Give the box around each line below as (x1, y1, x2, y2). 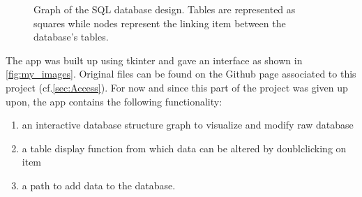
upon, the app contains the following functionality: (6, 94, 223, 108)
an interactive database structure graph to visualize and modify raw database (22, 117, 354, 132)
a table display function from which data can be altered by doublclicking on (22, 140, 347, 155)
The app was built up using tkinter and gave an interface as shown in (6, 52, 303, 67)
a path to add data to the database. (22, 177, 176, 192)
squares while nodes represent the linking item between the (33, 15, 286, 30)
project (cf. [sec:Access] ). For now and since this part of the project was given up (6, 80, 348, 94)
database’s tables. (33, 29, 109, 44)
